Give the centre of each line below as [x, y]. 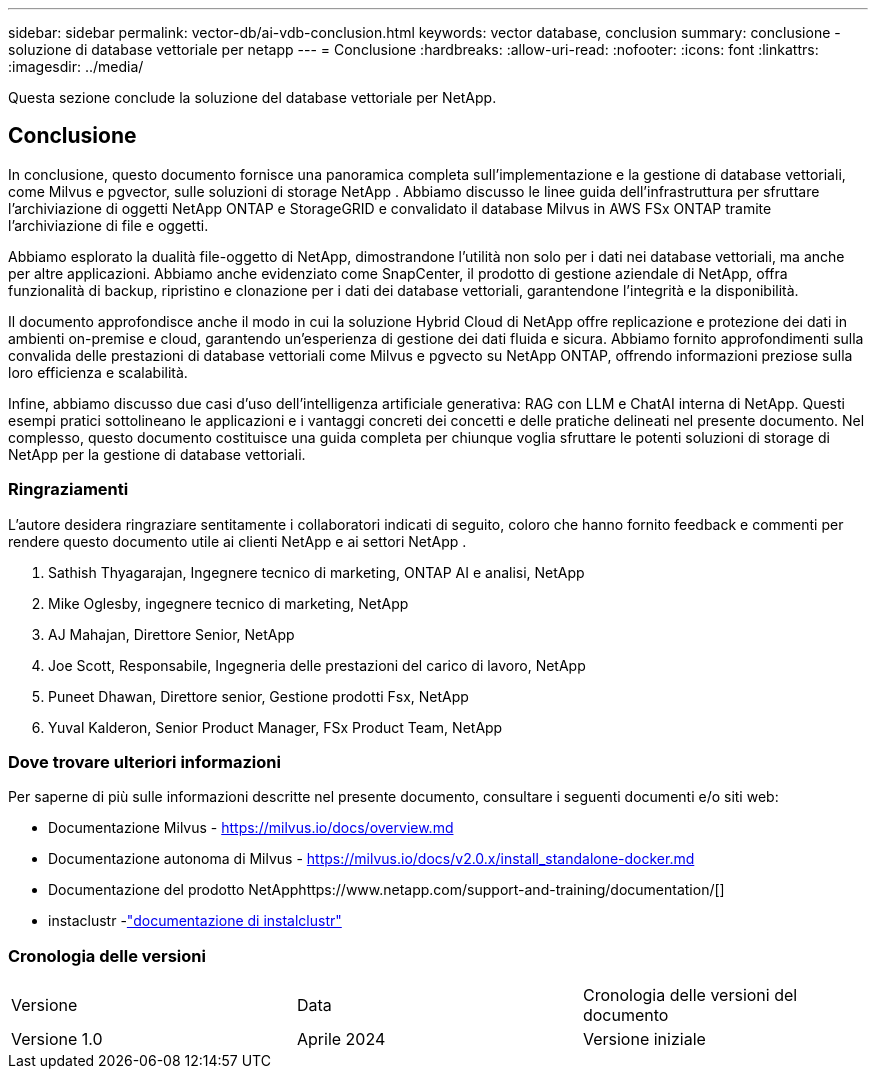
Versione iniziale [644, 1039]
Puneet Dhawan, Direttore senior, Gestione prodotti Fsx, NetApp [258, 696]
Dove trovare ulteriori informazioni [144, 761]
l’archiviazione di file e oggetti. [108, 225]
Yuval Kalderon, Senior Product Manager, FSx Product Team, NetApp [275, 727]
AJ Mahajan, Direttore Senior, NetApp [171, 634]
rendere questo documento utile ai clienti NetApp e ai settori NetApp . [237, 541]
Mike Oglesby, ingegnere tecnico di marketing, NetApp [228, 603]
